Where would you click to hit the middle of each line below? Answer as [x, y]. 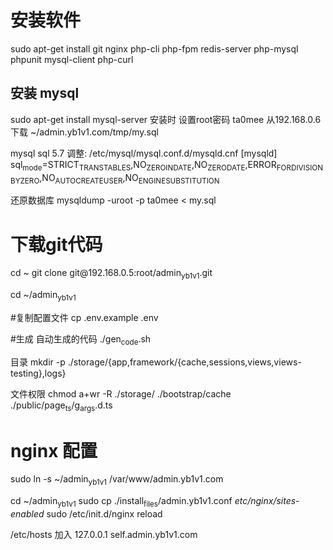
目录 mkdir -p [38, 362]
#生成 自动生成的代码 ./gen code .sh [81, 339]
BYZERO [25, 181]
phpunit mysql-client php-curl [72, 59]
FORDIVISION [300, 167]
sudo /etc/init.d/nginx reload [104, 514]
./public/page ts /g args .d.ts [61, 406]
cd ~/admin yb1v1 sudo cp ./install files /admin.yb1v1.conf [121, 502]
